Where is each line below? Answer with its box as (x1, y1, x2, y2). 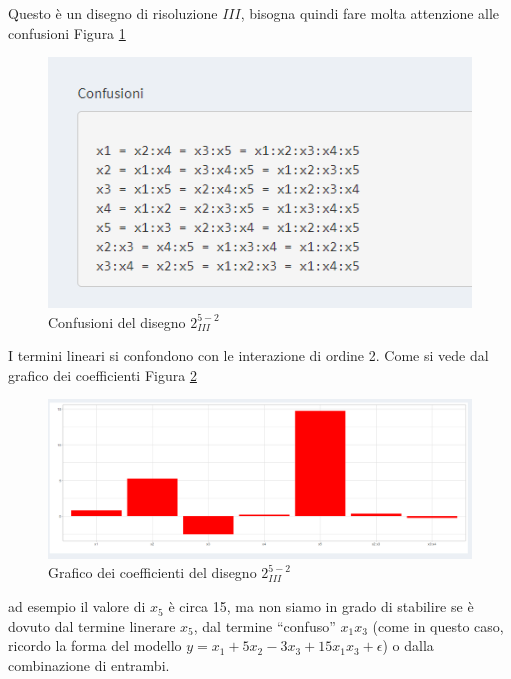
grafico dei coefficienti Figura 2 (8, 364, 197, 385)
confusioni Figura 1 (8, 22, 126, 43)
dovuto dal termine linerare (8, 615, 176, 636)
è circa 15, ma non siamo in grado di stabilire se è (168, 596, 474, 617)
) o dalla (382, 635, 434, 656)
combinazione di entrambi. (8, 654, 170, 675)
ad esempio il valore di (8, 596, 146, 617)
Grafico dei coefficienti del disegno (48, 562, 257, 583)
